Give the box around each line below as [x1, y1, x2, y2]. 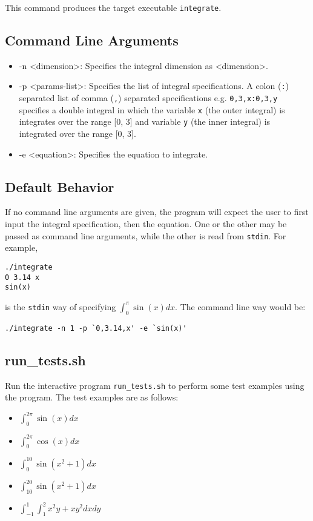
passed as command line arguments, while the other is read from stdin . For [5, 229, 286, 242]
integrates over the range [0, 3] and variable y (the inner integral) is [19, 115, 271, 128]
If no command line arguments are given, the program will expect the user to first [5, 205, 309, 218]
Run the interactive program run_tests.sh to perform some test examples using [5, 379, 305, 391]
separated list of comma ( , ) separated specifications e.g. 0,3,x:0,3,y [19, 91, 278, 104]
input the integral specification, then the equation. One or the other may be [5, 217, 287, 230]
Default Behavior [5, 177, 114, 196]
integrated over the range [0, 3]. [19, 127, 136, 140]
